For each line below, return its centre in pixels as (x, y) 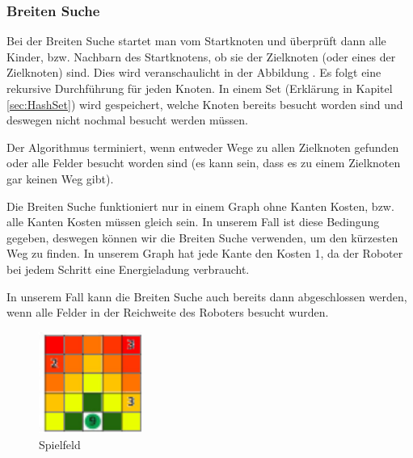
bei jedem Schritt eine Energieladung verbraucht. (128, 269)
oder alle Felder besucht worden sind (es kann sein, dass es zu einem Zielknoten (204, 163)
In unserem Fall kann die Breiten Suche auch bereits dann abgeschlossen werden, (207, 296)
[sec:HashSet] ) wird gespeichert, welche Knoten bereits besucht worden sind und (205, 104)
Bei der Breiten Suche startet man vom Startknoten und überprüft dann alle (196, 41)
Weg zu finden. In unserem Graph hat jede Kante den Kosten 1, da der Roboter (205, 253)
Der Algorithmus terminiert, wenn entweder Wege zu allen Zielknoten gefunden (203, 147)
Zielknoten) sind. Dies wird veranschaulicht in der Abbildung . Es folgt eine (194, 72)
